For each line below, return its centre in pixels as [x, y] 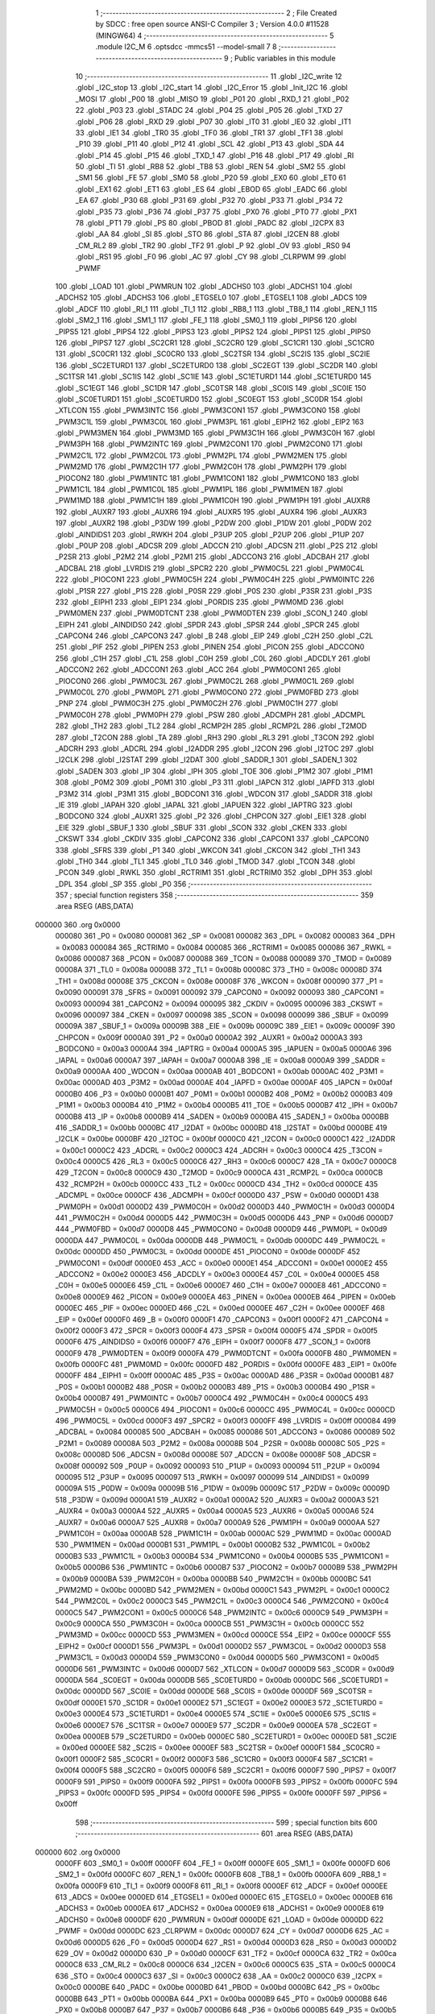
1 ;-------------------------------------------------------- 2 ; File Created [216, 13]
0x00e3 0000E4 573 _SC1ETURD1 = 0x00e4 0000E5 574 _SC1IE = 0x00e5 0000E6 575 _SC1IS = [216, 1714]
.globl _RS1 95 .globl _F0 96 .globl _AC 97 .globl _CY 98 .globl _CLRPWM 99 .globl [211, 257]
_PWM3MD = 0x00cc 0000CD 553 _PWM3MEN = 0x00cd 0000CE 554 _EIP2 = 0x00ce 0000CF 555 [223, 1635]
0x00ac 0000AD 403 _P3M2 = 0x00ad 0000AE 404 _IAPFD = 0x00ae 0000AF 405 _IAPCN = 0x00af [224, 1083]
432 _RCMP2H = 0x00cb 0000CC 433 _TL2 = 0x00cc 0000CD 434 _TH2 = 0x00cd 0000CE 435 [217, 1183]
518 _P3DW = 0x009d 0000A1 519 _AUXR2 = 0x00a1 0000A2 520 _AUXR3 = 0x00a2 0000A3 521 [217, 1499]
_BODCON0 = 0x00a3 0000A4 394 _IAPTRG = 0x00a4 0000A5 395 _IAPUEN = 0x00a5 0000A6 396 [224, 1049]
